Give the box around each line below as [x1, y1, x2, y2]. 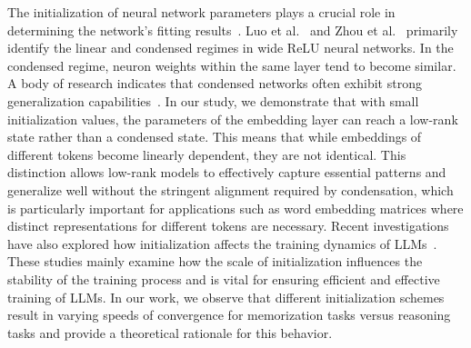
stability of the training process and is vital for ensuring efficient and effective [7, 269, 440, 288]
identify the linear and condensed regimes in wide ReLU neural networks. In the [7, 38, 454, 57]
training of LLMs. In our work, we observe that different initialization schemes [7, 287, 445, 306]
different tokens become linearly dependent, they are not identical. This [7, 144, 406, 164]
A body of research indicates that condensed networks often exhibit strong [7, 74, 422, 93]
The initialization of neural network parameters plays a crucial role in [7, 3, 396, 21]
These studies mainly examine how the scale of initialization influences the [7, 252, 423, 271]
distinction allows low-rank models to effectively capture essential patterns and [7, 163, 446, 182]
